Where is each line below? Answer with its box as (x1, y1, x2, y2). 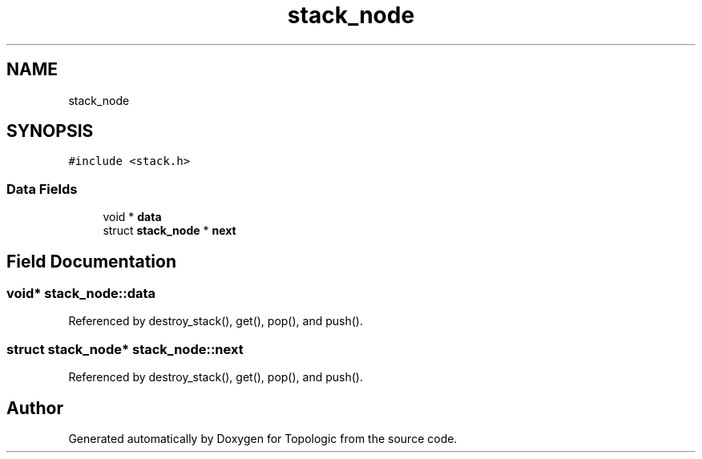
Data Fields (6, 180, 78, 197)
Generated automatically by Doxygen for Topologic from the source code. (68, 432, 458, 445)
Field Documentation (6, 251, 176, 272)
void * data (103, 210, 162, 224)
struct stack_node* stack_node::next (6, 340, 244, 357)
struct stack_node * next (103, 223, 236, 238)
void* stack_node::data (6, 285, 156, 302)
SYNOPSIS (6, 121, 94, 142)
